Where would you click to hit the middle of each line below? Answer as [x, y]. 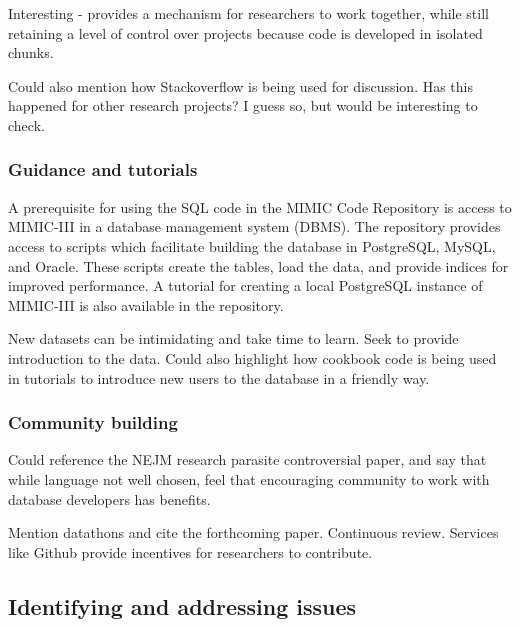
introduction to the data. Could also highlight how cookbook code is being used [252, 357]
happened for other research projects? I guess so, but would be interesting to [243, 105]
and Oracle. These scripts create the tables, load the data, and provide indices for [258, 265]
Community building [93, 422]
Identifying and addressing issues [182, 605]
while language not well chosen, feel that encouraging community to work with [249, 478]
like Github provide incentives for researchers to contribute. [190, 551]
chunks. [31, 52]
